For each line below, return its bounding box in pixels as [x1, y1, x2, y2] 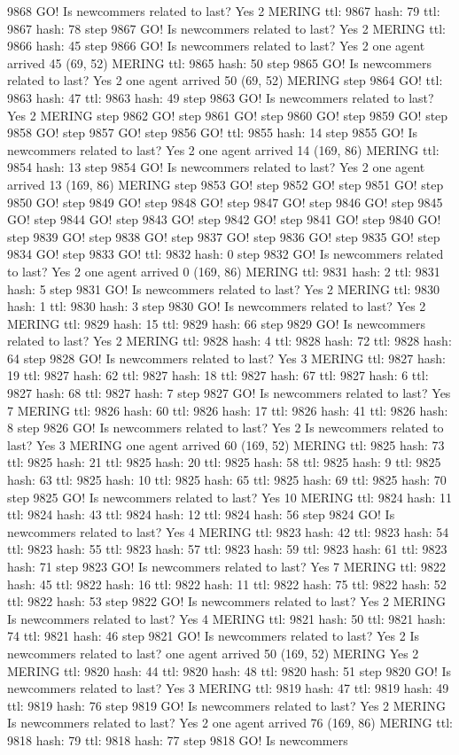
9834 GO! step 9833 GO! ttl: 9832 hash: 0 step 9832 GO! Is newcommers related [7, 245, 444, 263]
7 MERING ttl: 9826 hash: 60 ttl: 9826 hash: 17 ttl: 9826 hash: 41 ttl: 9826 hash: [7, 401, 448, 419]
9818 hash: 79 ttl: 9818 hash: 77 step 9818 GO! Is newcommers [7, 730, 348, 749]
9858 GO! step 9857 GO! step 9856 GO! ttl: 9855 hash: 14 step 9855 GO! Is [7, 123, 418, 142]
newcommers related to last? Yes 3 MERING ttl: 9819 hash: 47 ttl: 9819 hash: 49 [7, 679, 449, 697]
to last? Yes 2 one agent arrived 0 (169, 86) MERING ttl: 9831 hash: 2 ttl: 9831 [7, 261, 440, 280]
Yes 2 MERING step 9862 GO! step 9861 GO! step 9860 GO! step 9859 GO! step [7, 105, 448, 124]
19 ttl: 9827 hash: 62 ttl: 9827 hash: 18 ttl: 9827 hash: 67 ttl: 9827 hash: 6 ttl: [7, 366, 429, 385]
